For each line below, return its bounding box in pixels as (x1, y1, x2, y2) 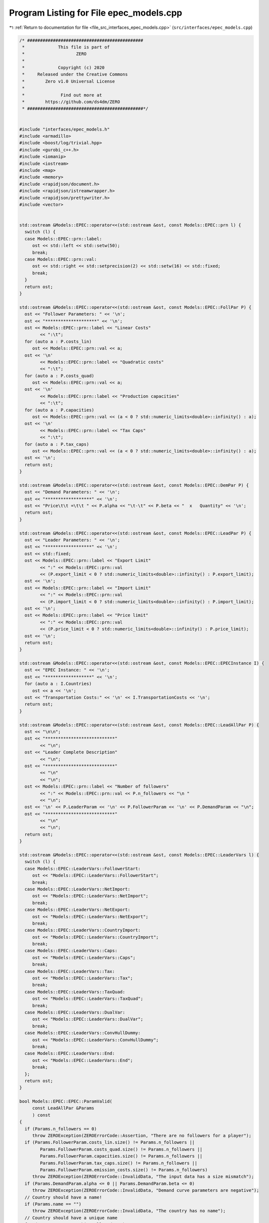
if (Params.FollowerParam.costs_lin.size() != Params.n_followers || (24, 1140, 195, 1145)
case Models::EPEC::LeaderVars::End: (24, 1051, 115, 1056)
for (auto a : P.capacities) (24, 407, 95, 413)
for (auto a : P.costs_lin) (24, 339, 92, 344)
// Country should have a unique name (24, 1215, 117, 1221)
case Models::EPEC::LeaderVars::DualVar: (24, 1010, 126, 1015)
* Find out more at (22, 92, 102, 98)
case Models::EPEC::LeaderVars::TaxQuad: (24, 989, 126, 995)
